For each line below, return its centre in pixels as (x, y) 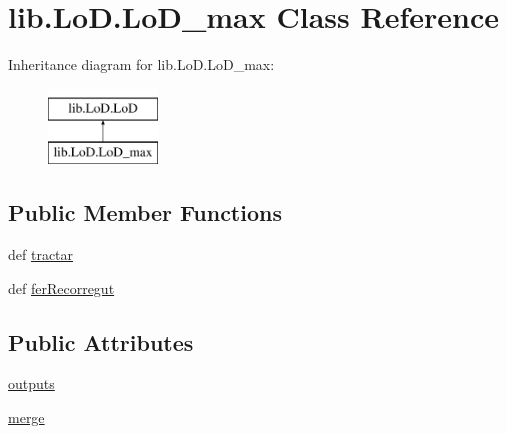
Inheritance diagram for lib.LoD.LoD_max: (141, 64)
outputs (31, 383)
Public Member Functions (145, 212)
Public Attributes (101, 341)
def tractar (41, 254)
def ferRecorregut (61, 287)
